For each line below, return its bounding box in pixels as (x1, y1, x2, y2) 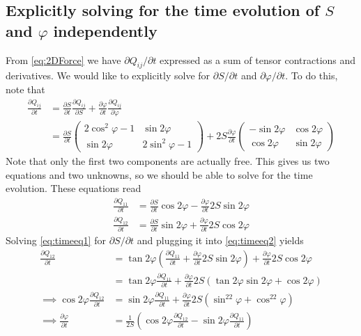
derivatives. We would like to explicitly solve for (6, 68, 210, 83)
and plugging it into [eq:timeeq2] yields (137, 232, 304, 247)
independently (53, 19, 158, 41)
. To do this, (285, 68, 338, 83)
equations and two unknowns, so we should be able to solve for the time (6, 167, 313, 182)
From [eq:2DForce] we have (6, 52, 121, 67)
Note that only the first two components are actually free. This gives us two (6, 153, 330, 168)
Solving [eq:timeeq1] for (6, 232, 106, 247)
